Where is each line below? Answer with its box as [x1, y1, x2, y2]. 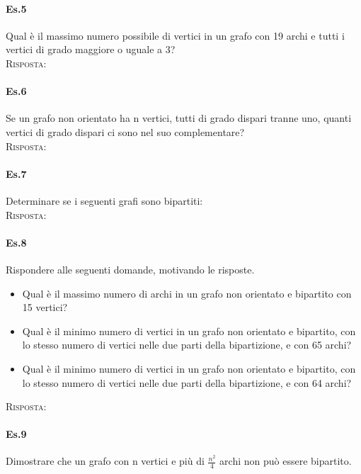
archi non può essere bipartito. [219, 453, 352, 468]
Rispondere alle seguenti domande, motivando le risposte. [6, 261, 255, 276]
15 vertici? [22, 300, 68, 315]
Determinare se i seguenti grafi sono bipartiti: [6, 193, 203, 208]
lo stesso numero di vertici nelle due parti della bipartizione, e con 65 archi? [22, 337, 352, 352]
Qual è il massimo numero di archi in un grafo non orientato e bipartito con [22, 286, 352, 300]
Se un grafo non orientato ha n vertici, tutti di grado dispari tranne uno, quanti [6, 111, 352, 125]
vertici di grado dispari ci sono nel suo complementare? [6, 124, 245, 139]
